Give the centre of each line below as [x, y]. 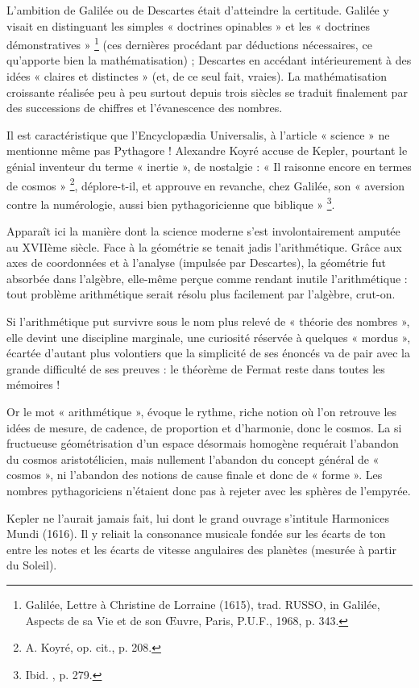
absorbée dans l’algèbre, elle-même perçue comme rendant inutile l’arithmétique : [207, 278]
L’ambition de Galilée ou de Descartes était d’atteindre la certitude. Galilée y [198, 10]
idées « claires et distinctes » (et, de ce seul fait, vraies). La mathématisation [197, 76]
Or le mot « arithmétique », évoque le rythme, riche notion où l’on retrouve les [202, 412]
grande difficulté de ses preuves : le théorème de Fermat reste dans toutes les [196, 368]
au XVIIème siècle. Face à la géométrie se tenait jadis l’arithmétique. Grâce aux [204, 246]
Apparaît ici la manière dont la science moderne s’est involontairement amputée [203, 231]
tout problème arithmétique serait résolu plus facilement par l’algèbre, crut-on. [201, 294]
